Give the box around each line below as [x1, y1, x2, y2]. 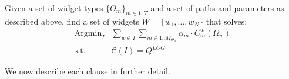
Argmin [74, 29, 102, 37]
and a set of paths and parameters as [150, 2, 284, 13]
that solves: [206, 15, 247, 27]
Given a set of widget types [5, 2, 103, 13]
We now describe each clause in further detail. [5, 65, 170, 77]
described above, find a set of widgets [5, 15, 139, 27]
